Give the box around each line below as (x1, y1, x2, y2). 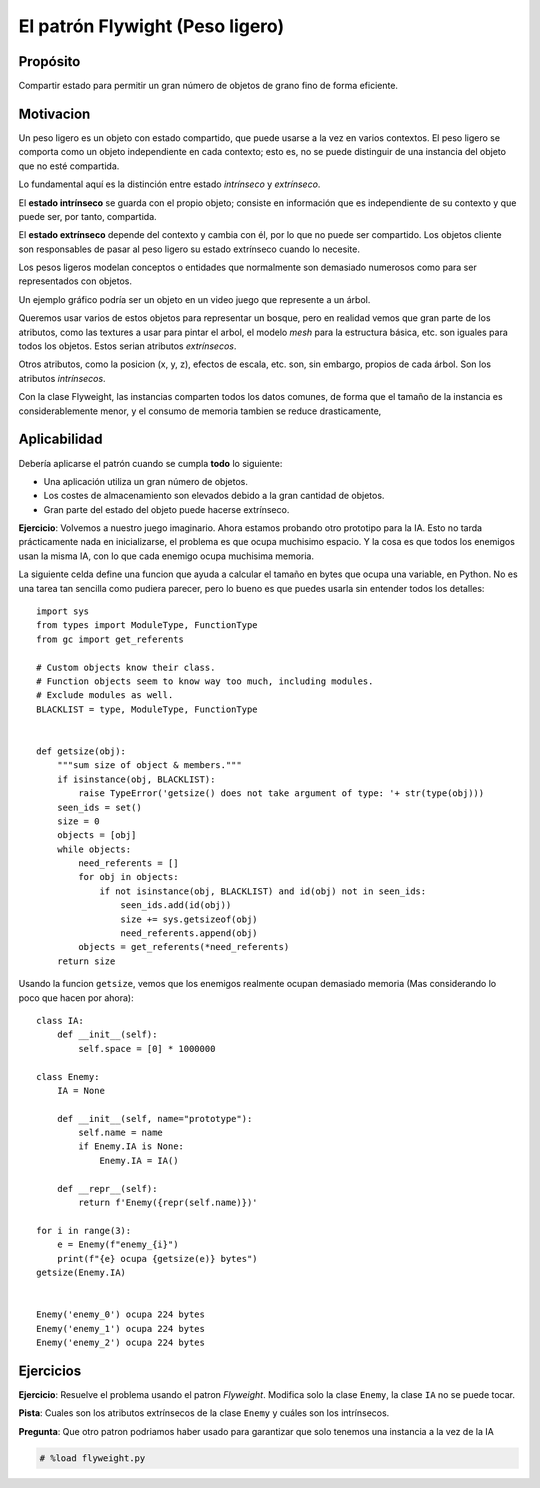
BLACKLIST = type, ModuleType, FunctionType (36, 703, 259, 715)
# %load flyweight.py (39, 1452, 146, 1464)
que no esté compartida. (18, 160, 120, 172)
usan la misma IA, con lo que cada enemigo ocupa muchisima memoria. (18, 550, 315, 562)
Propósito (18, 53, 81, 70)
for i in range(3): (36, 1225, 132, 1236)
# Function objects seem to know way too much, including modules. (36, 675, 374, 687)
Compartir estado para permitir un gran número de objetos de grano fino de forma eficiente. (18, 80, 399, 92)
